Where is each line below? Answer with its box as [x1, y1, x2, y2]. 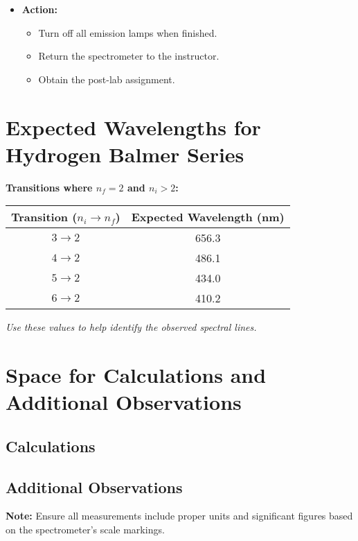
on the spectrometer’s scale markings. [6, 522, 165, 537]
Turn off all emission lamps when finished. [38, 25, 217, 40]
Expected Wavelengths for [6, 112, 261, 141]
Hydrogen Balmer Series [6, 139, 244, 168]
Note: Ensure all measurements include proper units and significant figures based [6, 508, 353, 523]
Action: [21, 2, 57, 16]
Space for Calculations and [6, 361, 267, 389]
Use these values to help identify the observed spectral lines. [6, 320, 257, 334]
